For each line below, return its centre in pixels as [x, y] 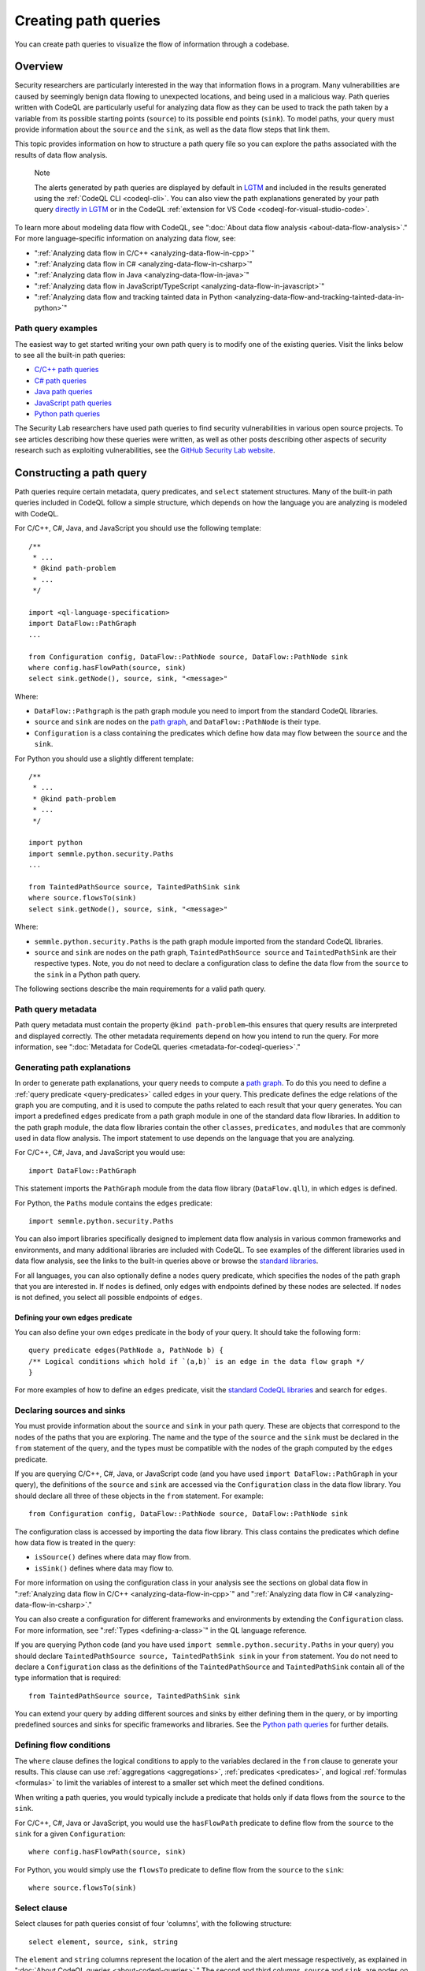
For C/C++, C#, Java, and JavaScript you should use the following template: [138, 528]
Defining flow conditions [63, 1745]
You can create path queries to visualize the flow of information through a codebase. [152, 44]
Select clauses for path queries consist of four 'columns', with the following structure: [153, 1924]
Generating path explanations [73, 1067]
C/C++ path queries [67, 370]
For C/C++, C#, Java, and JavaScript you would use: [100, 1153]
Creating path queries [88, 20]
